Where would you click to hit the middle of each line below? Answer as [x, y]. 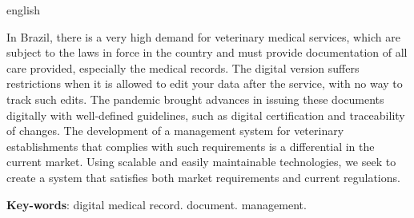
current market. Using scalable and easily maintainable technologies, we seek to [201, 162]
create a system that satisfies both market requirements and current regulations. [203, 177]
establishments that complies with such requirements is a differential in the [191, 146]
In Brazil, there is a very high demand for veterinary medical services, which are [203, 36]
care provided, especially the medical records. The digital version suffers [183, 67]
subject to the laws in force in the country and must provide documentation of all [207, 52]
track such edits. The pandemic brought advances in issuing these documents [195, 99]
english [24, 10]
